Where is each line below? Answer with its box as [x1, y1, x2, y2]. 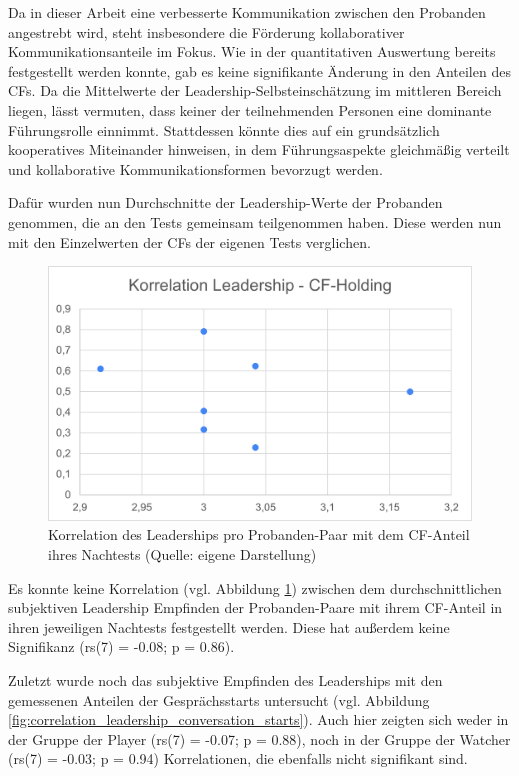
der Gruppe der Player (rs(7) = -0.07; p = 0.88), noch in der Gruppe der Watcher [8, 728, 511, 749]
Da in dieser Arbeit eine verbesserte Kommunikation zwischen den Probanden [8, 2, 486, 22]
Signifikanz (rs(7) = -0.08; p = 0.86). [8, 636, 235, 657]
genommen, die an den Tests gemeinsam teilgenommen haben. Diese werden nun [8, 211, 502, 232]
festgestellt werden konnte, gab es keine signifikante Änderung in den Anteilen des [8, 60, 511, 81]
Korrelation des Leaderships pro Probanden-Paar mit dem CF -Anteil [48, 524, 470, 545]
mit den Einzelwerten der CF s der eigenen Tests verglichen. [8, 231, 371, 252]
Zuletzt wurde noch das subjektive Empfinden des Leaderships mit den [8, 669, 443, 690]
